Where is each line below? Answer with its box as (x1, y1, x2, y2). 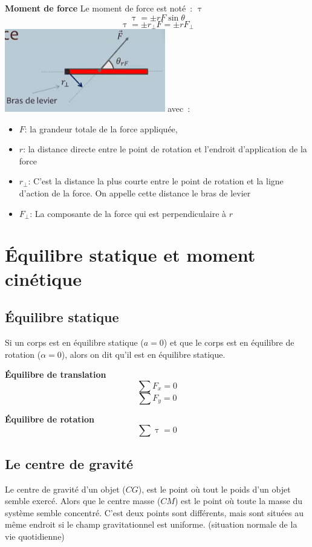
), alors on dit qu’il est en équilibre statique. (61, 348, 226, 360)
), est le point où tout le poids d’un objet (138, 482, 291, 495)
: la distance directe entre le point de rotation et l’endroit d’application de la (23, 143, 307, 155)
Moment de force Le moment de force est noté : (5, 2, 193, 14)
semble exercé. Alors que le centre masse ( (5, 494, 161, 507)
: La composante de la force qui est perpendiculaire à (30, 207, 227, 219)
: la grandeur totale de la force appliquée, (24, 122, 178, 135)
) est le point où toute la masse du (175, 494, 302, 507)
